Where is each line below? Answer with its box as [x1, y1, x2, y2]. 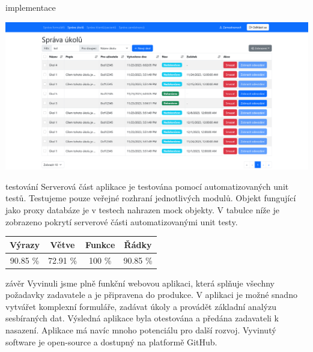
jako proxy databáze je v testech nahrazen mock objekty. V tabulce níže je [5, 203, 279, 216]
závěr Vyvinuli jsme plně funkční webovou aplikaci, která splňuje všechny [5, 276, 275, 289]
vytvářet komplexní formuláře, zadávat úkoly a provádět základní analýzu [5, 300, 276, 312]
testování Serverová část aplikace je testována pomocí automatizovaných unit [5, 180, 289, 192]
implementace [5, 1, 56, 13]
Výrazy [10, 238, 40, 250]
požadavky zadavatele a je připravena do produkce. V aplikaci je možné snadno [5, 288, 297, 301]
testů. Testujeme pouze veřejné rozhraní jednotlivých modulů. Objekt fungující [5, 192, 296, 204]
